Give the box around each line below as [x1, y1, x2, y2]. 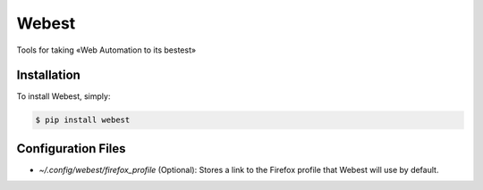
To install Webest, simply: [16, 91, 111, 102]
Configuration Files [16, 141, 126, 156]
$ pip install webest [35, 115, 131, 125]
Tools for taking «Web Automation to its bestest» [16, 45, 197, 55]
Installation [16, 68, 80, 83]
